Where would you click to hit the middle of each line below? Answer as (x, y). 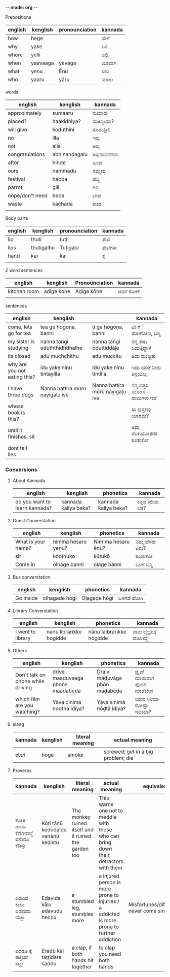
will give (17, 130)
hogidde (56, 638)
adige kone (57, 291)
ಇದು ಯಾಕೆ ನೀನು (146, 367)
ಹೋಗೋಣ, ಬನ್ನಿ (146, 333)
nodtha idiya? (69, 709)
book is (16, 412)
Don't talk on (30, 675)
